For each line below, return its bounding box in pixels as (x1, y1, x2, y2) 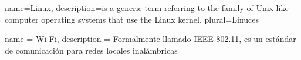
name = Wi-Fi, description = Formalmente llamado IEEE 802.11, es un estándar (5, 33, 296, 45)
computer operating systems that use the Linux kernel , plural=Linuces (5, 13, 259, 25)
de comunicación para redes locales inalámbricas (5, 44, 178, 56)
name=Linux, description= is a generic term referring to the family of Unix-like (5, 2, 289, 13)
